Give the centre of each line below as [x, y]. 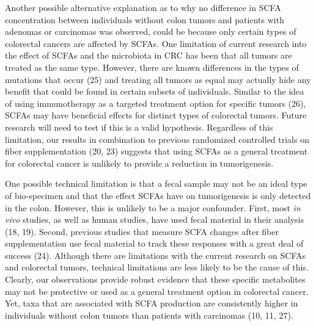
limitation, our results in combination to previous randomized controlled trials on [157, 139]
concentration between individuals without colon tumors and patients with [145, 19]
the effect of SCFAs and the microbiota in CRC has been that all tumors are [149, 55]
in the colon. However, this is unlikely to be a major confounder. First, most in [153, 207]
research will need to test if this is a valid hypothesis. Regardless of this [139, 127]
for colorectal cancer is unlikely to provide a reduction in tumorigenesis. [139, 163]
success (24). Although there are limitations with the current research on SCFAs [156, 255]
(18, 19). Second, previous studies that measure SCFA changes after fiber [142, 231]
